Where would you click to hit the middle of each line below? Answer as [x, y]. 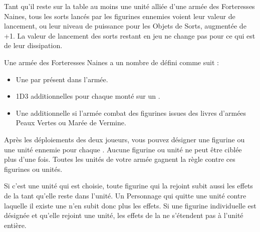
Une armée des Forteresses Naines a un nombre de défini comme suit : [111, 62]
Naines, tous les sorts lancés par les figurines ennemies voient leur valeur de [120, 16]
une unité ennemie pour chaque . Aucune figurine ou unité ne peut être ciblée [123, 149]
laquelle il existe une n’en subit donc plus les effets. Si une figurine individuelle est [130, 205]
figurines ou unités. [33, 169]
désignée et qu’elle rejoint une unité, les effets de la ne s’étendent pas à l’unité [124, 215]
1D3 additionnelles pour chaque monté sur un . [88, 96]
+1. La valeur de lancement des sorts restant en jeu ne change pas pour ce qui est [130, 35]
